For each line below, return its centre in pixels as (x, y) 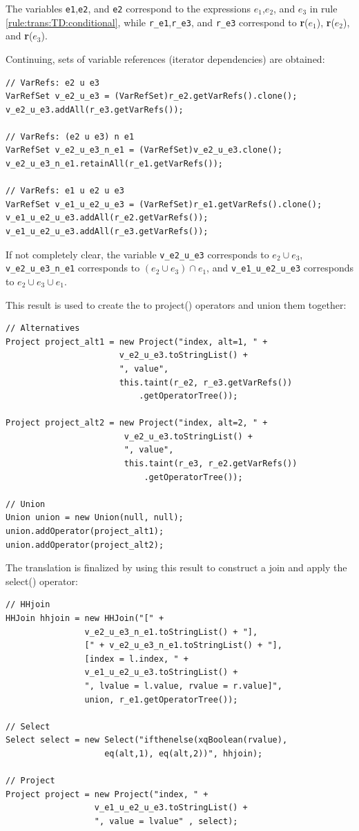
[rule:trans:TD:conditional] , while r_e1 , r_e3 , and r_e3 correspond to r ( (157, 22)
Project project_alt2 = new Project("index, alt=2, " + (137, 423)
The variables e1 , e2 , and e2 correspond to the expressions (128, 8)
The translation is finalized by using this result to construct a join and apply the (176, 567)
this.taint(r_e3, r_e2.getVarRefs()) (211, 464)
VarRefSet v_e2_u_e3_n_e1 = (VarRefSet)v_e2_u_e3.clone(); (144, 150)
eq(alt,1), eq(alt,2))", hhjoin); (184, 753)
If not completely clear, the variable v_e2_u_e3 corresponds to (137, 254)
